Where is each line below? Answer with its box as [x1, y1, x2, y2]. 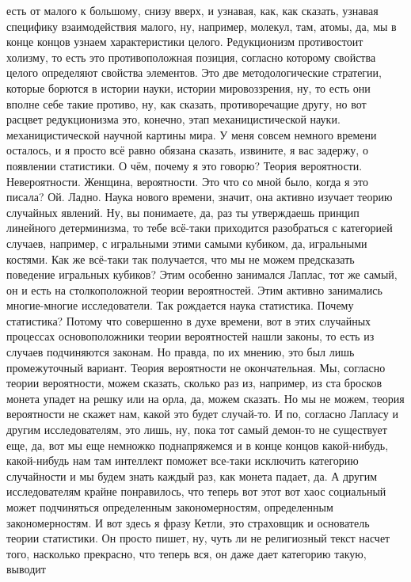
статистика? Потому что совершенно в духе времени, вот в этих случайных [6, 312, 371, 329]
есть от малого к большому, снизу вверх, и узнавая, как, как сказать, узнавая [6, 2, 379, 18]
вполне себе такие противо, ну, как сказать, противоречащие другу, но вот [6, 95, 367, 112]
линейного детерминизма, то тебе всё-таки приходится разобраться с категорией [6, 219, 393, 236]
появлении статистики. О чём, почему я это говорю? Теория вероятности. [6, 157, 363, 173]
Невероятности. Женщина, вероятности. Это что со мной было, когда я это [6, 173, 369, 189]
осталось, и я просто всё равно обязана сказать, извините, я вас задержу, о [6, 142, 368, 158]
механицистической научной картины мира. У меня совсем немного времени [6, 126, 377, 143]
